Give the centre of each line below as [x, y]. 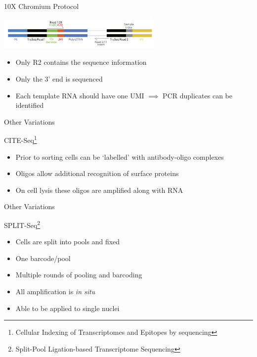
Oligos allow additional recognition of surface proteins [97, 173]
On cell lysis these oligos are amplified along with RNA [99, 190]
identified [30, 105]
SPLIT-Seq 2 [22, 224]
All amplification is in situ [55, 291]
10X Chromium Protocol [42, 6]
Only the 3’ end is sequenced [59, 78]
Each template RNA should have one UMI [80, 95]
